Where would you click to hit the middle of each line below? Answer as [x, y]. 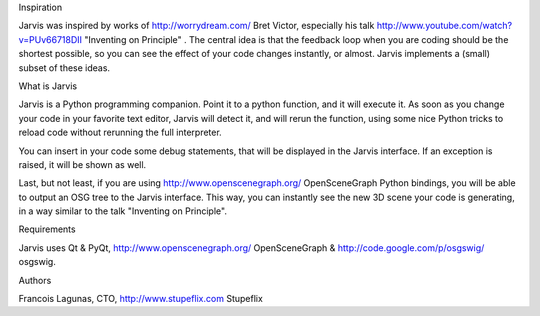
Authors [35, 280]
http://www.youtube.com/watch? [444, 26]
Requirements [47, 229]
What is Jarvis [48, 86]
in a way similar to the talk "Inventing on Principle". [122, 211]
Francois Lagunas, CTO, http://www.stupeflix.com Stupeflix [141, 299]
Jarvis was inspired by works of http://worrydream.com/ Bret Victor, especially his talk [196, 26]
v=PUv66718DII [50, 39]
